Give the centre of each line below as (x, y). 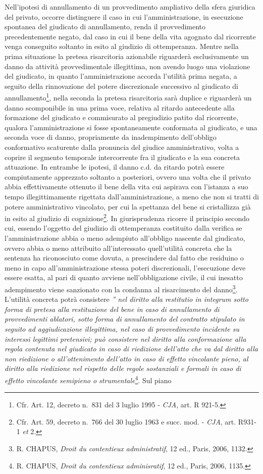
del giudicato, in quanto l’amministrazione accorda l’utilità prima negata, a (121, 76)
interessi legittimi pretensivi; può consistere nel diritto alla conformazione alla (125, 338)
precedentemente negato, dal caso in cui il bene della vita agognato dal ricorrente (130, 36)
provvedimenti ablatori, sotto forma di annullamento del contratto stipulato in (125, 319)
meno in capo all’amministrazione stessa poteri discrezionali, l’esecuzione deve (125, 267)
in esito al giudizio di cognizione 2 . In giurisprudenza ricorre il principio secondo (127, 217)
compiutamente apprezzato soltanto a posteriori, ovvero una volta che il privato (128, 176)
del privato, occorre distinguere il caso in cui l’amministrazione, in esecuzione (124, 16)
